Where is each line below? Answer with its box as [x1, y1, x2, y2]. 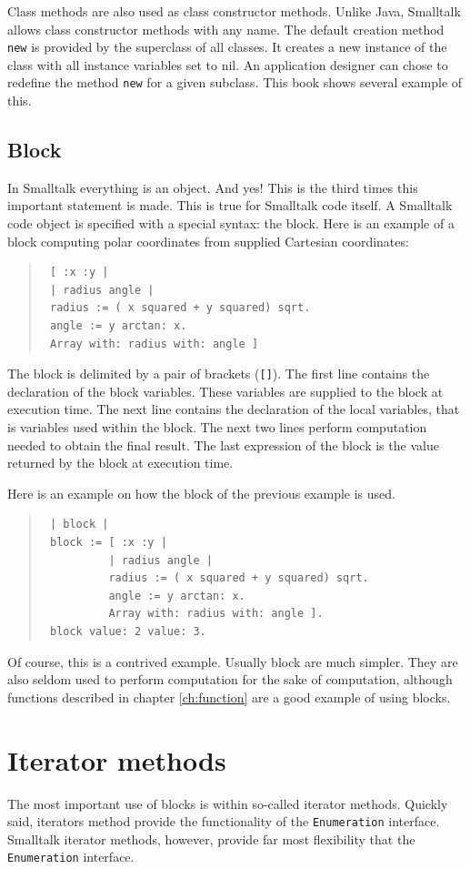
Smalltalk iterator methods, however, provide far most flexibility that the [7, 829, 415, 848]
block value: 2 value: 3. [49, 625, 206, 639]
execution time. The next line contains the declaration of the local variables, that [7, 399, 460, 419]
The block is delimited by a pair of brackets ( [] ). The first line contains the [7, 364, 430, 383]
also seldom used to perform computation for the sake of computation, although [7, 670, 453, 689]
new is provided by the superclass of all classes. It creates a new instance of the [7, 37, 447, 56]
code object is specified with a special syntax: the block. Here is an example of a [7, 214, 455, 233]
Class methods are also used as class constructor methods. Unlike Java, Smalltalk [7, 2, 461, 20]
